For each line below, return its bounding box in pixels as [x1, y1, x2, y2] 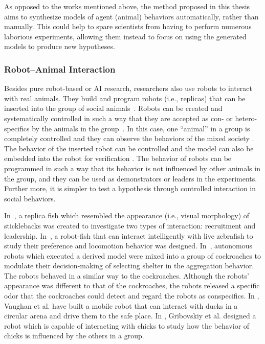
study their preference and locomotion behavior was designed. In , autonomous [4, 240, 253, 251]
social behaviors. [4, 193, 56, 203]
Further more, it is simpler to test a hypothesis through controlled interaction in [4, 183, 256, 194]
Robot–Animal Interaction [4, 62, 116, 75]
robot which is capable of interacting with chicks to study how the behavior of [4, 320, 250, 331]
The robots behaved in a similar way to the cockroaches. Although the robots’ [4, 270, 249, 281]
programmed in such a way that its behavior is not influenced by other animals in [4, 163, 260, 173]
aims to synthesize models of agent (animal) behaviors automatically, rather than [4, 11, 259, 21]
